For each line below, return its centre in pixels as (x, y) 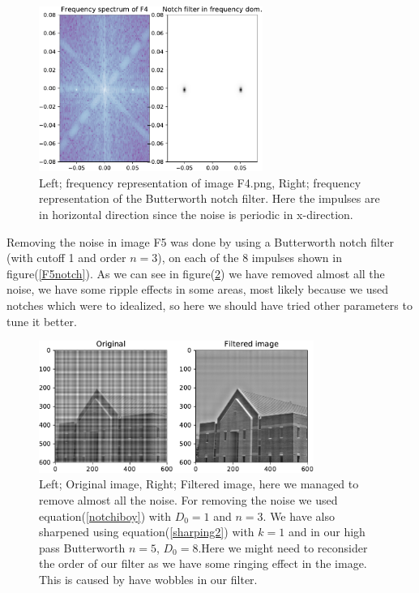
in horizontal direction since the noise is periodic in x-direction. (196, 215)
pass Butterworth (82, 547)
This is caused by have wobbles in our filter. (148, 579)
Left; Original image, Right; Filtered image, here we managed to (199, 484)
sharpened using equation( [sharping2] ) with (147, 532)
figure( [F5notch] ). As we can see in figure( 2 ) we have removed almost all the (196, 273)
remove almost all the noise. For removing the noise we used (188, 499)
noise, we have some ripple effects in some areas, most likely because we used (198, 289)
